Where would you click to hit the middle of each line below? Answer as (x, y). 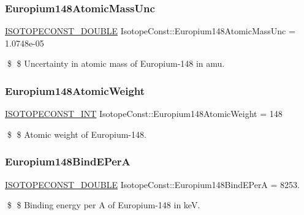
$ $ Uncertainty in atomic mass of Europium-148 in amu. (116, 63)
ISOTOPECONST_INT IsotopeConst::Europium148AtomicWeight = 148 (144, 114)
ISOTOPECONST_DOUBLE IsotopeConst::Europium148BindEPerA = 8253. (152, 184)
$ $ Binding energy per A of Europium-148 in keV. (104, 205)
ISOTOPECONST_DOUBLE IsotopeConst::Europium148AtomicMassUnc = (150, 31)
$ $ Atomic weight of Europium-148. (77, 134)
